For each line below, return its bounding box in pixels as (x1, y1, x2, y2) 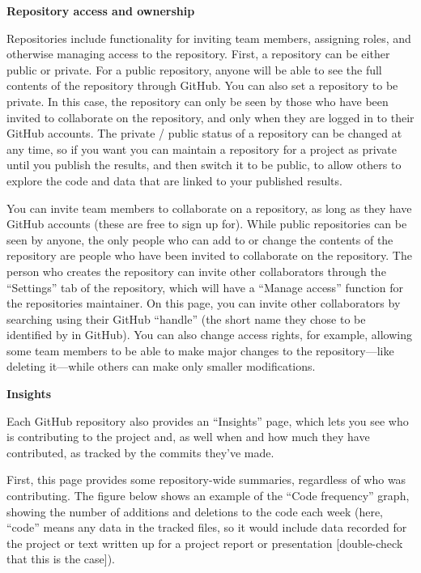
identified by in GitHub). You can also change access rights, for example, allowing (6, 326, 412, 343)
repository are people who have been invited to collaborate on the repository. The (6, 247, 412, 264)
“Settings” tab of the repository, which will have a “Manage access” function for (6, 278, 404, 295)
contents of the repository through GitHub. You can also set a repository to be (6, 77, 398, 94)
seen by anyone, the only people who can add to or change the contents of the (6, 231, 393, 248)
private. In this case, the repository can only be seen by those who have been (6, 92, 389, 109)
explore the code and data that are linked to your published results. (6, 172, 342, 189)
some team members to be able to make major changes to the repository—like (6, 342, 394, 359)
